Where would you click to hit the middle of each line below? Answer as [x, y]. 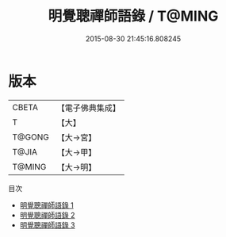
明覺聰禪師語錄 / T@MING [133, 16]
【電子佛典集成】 [88, 108]
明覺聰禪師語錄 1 [46, 205]
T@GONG [31, 137]
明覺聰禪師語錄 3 [47, 225]
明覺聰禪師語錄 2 [47, 215]
